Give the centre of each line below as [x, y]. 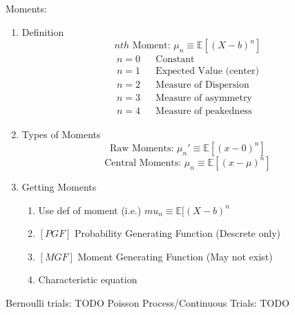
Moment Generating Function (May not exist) [175, 256]
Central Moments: [143, 163]
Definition [43, 31]
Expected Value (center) [207, 71]
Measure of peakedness [204, 112]
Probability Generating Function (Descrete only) [177, 233]
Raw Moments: [142, 148]
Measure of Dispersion [202, 85]
